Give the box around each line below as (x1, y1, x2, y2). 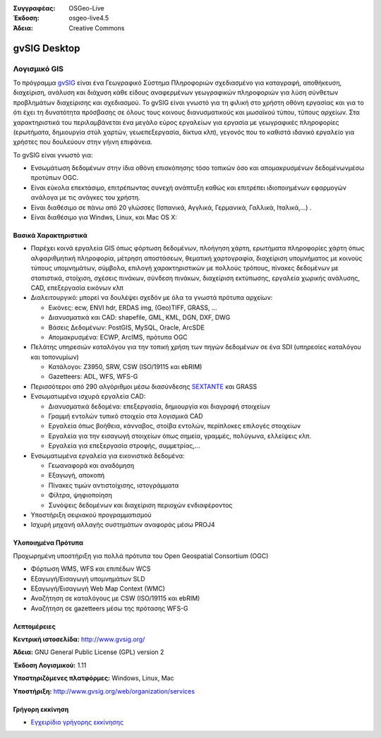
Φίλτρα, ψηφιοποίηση (48, 491, 112, 500)
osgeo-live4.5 (68, 14, 109, 23)
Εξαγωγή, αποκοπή (48, 471, 105, 480)
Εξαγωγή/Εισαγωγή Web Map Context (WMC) (30, 584, 166, 593)
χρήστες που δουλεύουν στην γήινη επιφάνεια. (13, 138, 153, 146)
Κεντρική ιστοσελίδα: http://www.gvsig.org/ (13, 635, 145, 643)
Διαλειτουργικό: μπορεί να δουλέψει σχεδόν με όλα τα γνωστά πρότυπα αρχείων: (30, 294, 273, 302)
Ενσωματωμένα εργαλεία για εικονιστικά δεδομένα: (30, 452, 185, 460)
